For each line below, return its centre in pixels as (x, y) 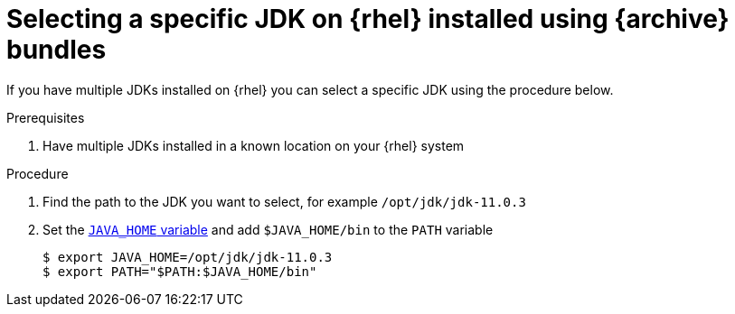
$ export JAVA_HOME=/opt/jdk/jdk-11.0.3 (188, 257)
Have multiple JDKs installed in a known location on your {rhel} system (254, 145)
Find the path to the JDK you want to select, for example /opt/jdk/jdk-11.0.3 (284, 201)
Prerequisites (46, 117)
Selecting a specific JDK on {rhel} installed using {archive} (368, 19)
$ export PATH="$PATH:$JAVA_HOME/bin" (180, 271)
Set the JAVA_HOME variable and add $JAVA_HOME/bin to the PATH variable (268, 229)
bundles (57, 50)
